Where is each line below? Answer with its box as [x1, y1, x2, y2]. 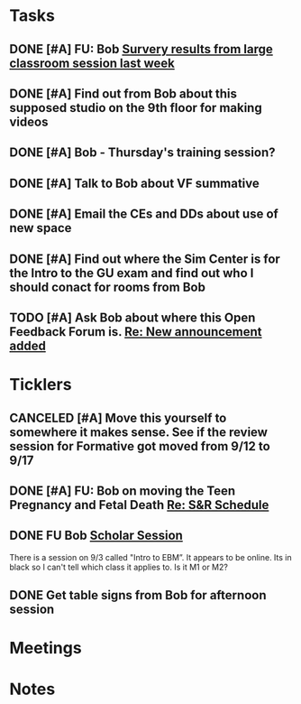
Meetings [9, 638, 83, 659]
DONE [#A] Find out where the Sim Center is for [9, 251, 281, 266]
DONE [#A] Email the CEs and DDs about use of [9, 207, 279, 222]
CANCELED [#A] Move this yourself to [9, 410, 227, 425]
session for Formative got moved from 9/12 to [9, 439, 270, 454]
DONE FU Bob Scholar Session [9, 528, 183, 543]
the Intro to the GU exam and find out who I [9, 265, 254, 281]
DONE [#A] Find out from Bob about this [9, 86, 237, 101]
